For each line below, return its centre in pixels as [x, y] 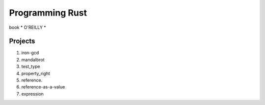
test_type [31, 66]
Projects [22, 41]
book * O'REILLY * [27, 27]
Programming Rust [48, 13]
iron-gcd [30, 53]
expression [33, 94]
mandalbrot [33, 60]
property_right [36, 73]
